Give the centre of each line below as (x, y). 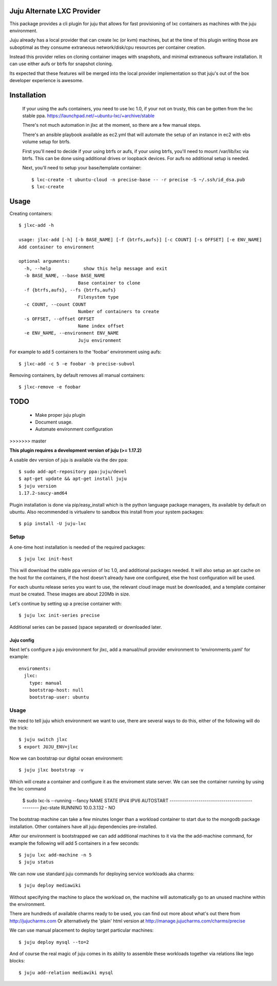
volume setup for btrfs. (47, 142)
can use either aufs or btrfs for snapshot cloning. (61, 64)
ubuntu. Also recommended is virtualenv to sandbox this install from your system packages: (107, 512)
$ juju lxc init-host (46, 559)
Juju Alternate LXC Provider (55, 11)
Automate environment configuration (74, 429)
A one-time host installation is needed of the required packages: (77, 547)
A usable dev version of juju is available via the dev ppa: (69, 460)
